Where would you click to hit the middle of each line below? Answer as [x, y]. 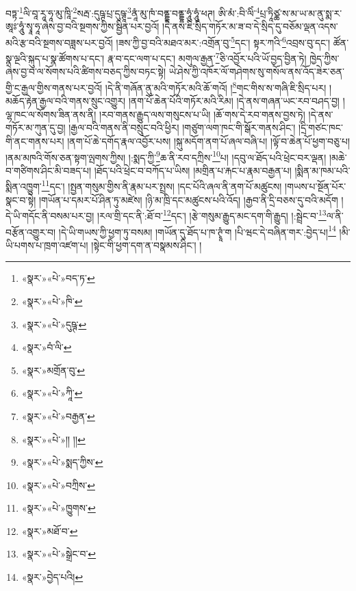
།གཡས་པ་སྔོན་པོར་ [316, 186]
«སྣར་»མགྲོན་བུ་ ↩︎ [53, 370]
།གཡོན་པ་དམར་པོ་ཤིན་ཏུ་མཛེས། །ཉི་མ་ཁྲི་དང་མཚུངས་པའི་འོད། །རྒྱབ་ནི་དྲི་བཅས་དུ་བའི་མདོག [188, 199]
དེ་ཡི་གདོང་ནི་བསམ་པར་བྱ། [50, 215]
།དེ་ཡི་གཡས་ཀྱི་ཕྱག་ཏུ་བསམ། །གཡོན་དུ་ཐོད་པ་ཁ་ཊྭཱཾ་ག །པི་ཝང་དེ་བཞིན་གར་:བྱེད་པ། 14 [197, 231]
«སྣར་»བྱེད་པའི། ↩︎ [52, 577]
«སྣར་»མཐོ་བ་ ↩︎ [50, 530]
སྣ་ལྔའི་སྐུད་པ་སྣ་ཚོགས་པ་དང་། [55, 58]
